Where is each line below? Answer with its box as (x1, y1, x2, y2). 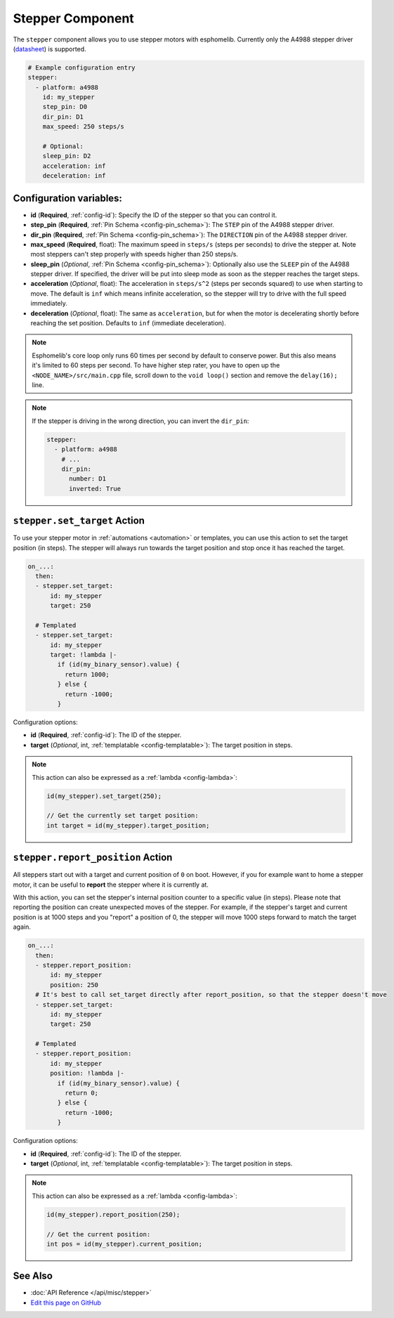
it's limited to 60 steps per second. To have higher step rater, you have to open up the (32, 361, 280, 370)
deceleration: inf (42, 172, 106, 180)
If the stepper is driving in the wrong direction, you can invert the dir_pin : (32, 417, 249, 425)
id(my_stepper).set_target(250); (46, 792, 162, 800)
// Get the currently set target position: (46, 811, 199, 820)
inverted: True (69, 485, 122, 492)
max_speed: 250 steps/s (42, 123, 124, 131)
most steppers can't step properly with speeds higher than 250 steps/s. (30, 250, 239, 259)
